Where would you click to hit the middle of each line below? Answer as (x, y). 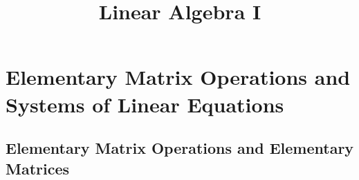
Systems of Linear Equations (145, 104)
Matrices (38, 168)
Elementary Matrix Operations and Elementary (180, 148)
